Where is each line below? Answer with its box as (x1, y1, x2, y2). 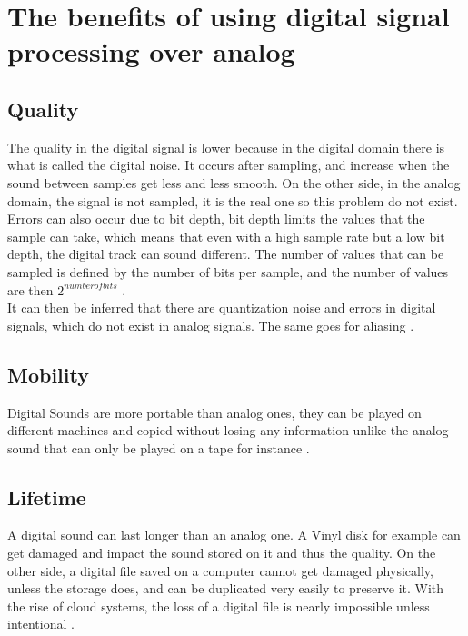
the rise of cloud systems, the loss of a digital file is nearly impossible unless (7, 596, 430, 615)
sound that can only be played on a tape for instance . (7, 438, 310, 457)
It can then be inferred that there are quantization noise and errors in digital (7, 298, 436, 317)
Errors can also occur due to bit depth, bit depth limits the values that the (7, 209, 425, 228)
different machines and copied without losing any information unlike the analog (7, 421, 449, 440)
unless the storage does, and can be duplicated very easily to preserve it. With (7, 579, 444, 598)
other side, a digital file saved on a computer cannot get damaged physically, (7, 561, 433, 580)
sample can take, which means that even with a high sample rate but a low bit (7, 226, 445, 245)
